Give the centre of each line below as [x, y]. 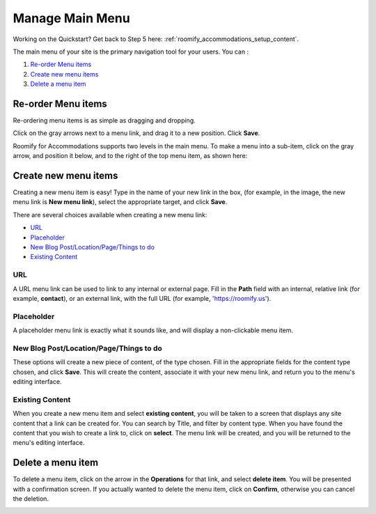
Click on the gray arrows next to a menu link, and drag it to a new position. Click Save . [136, 133]
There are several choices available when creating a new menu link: [110, 215]
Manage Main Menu [71, 18]
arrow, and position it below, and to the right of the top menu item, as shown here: [130, 156]
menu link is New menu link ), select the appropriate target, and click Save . [120, 202]
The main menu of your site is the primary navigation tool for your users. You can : [131, 52]
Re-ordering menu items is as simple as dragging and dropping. [104, 120]
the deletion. [31, 499]
